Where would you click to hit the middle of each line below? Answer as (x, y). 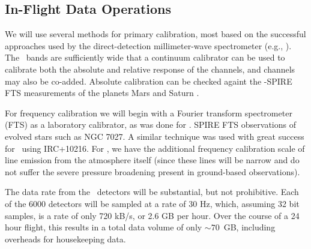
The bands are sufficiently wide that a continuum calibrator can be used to (145, 57)
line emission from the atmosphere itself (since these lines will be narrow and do (152, 160)
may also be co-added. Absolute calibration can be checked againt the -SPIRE (149, 81)
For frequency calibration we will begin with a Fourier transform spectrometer (149, 112)
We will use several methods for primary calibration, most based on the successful (155, 34)
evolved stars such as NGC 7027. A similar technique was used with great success (155, 136)
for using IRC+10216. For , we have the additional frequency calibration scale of (155, 148)
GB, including (249, 227)
